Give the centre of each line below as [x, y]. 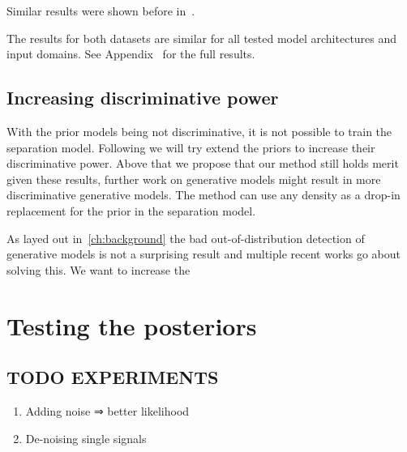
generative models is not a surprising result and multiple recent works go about [204, 254]
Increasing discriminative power [143, 98]
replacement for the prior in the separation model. [131, 210]
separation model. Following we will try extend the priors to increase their [191, 147]
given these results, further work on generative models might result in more [194, 179]
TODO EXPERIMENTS [113, 377]
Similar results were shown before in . [101, 11]
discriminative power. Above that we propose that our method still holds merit [203, 163]
